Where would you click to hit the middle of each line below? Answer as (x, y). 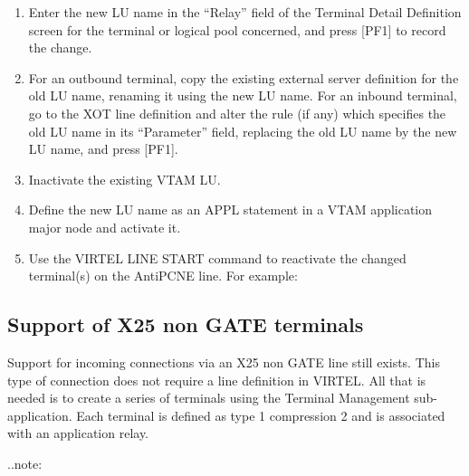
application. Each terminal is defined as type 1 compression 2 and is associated (226, 415)
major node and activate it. (105, 227)
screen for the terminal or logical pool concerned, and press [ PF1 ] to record (237, 29)
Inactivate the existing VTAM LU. (124, 179)
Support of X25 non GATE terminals (186, 324)
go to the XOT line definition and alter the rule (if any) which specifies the (237, 113)
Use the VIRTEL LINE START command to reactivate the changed (217, 257)
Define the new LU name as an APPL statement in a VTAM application (230, 209)
